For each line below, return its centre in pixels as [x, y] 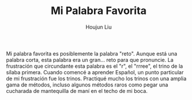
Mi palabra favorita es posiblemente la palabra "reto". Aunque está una [92, 53]
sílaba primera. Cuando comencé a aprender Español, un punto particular [95, 72]
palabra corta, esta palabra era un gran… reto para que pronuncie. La [90, 60]
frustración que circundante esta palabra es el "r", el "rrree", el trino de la [95, 66]
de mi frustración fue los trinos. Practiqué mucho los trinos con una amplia [96, 78]
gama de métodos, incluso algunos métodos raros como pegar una [87, 85]
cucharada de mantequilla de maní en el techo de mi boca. [77, 91]
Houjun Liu [99, 27]
